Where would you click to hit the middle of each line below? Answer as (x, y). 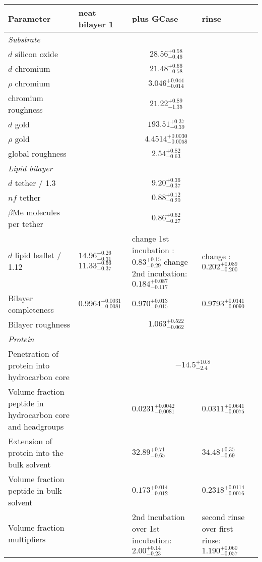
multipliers (27, 539)
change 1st (151, 238)
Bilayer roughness (39, 324)
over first (217, 528)
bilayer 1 (96, 24)
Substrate (24, 39)
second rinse (223, 517)
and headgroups (36, 426)
